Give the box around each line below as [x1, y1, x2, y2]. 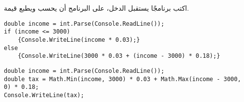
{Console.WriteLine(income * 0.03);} [18, 36, 140, 43]
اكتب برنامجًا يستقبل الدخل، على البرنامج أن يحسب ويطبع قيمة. [4, 3, 189, 13]
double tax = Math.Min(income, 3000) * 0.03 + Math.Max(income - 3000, [4, 75, 241, 83]
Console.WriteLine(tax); [4, 91, 84, 99]
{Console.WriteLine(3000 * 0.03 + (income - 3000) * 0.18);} [18, 52, 220, 60]
